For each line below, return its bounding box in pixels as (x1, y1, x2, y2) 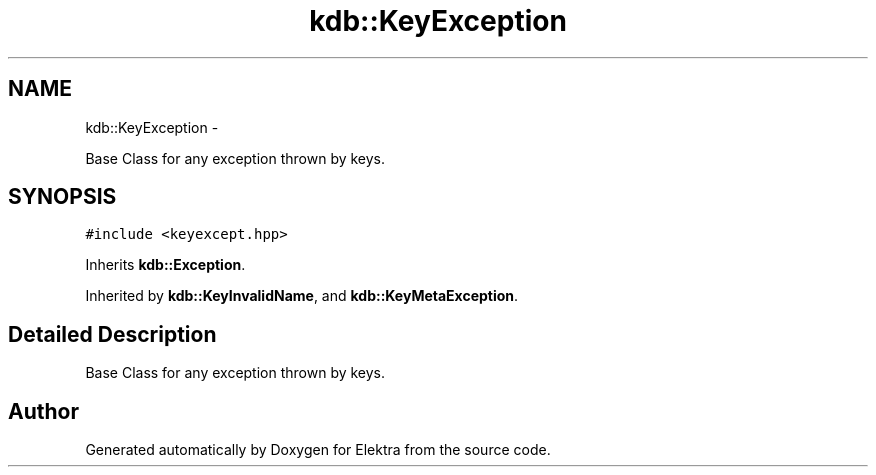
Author (8, 398, 79, 424)
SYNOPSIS (8, 184, 117, 210)
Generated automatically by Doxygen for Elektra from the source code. (85, 441, 551, 459)
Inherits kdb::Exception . (85, 256, 246, 274)
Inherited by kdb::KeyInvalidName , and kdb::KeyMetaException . (85, 287, 519, 305)
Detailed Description (8, 321, 217, 347)
